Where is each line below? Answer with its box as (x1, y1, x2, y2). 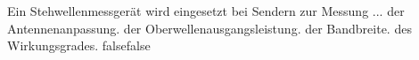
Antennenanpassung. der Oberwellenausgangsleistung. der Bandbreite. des (7, 19, 412, 37)
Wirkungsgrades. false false (7, 36, 151, 55)
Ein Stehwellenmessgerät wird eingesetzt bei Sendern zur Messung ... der (7, 2, 405, 19)
